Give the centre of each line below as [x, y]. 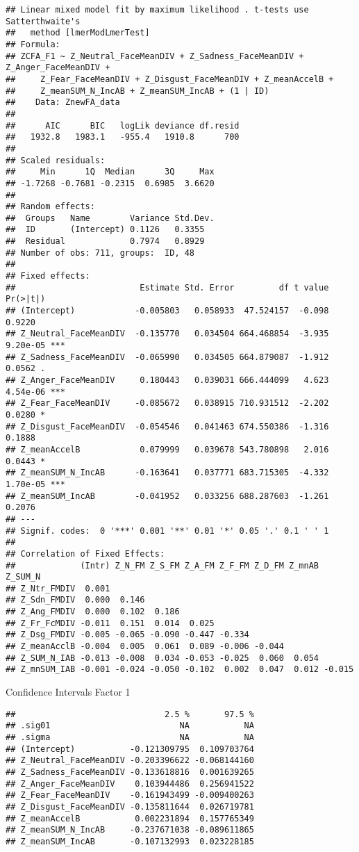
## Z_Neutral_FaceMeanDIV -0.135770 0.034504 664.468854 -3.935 [167, 334]
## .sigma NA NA [130, 737]
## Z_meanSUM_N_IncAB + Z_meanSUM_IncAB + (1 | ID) [137, 91]
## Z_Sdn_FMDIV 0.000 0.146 [75, 600]
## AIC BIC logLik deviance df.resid [123, 125]
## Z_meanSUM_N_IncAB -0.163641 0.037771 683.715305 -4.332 [167, 473]
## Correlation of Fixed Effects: [85, 554]
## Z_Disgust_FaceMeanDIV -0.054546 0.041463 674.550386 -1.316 [167, 426]
